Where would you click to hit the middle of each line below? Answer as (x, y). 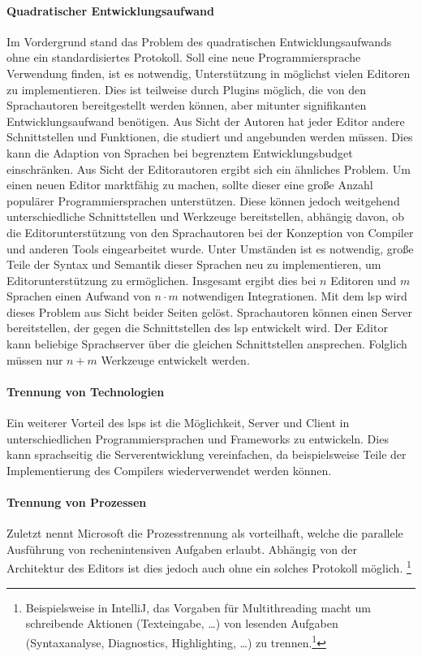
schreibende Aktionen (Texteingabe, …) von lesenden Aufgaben (182, 623)
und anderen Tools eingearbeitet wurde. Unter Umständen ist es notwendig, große (210, 248)
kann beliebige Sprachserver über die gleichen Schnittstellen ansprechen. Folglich (207, 344)
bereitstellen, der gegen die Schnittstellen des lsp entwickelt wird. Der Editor (197, 328)
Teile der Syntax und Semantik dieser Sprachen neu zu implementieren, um (194, 264)
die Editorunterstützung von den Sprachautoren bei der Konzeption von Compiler (210, 232)
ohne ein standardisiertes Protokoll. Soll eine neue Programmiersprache (184, 57)
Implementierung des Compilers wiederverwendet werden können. (169, 470)
